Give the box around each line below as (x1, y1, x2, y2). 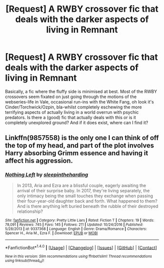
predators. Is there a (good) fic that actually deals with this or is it (5, 114, 136, 120)
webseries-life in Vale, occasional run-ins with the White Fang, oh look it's (5, 99, 154, 104)
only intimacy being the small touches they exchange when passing (17, 193, 153, 199)
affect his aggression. (5, 157, 73, 165)
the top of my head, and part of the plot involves (5, 142, 154, 150)
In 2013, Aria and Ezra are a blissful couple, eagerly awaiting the (17, 182, 146, 188)
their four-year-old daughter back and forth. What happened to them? (17, 198, 158, 204)
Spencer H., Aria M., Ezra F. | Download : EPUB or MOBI (5, 230, 98, 235)
